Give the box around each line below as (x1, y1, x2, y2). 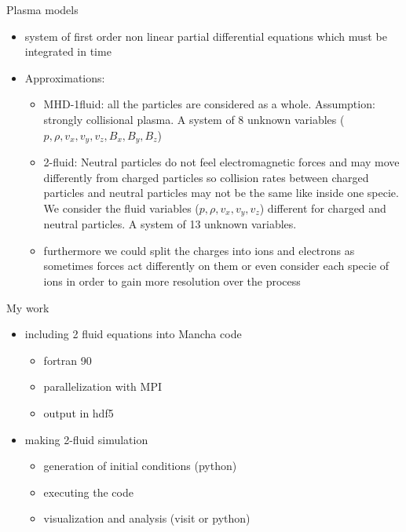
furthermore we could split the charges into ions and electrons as (43, 242, 355, 258)
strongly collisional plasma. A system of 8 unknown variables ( (43, 111, 345, 127)
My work (6, 299, 49, 315)
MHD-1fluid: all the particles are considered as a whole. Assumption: (43, 96, 375, 112)
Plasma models (6, 2, 79, 17)
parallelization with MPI (43, 378, 162, 395)
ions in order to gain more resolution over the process (43, 273, 301, 290)
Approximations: (24, 69, 105, 86)
